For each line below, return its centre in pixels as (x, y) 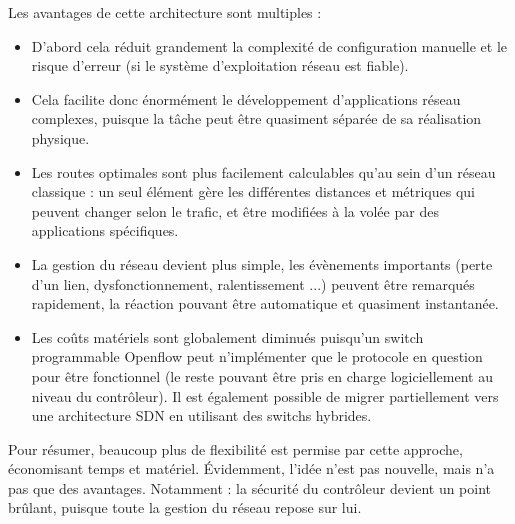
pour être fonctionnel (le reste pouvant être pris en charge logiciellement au (262, 375)
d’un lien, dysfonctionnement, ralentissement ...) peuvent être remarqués (253, 283)
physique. (60, 137)
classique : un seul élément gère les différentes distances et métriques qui (253, 191)
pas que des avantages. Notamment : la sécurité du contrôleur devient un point (250, 487)
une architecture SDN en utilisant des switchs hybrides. (201, 415)
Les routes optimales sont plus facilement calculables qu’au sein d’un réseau (263, 171)
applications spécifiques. (105, 230)
